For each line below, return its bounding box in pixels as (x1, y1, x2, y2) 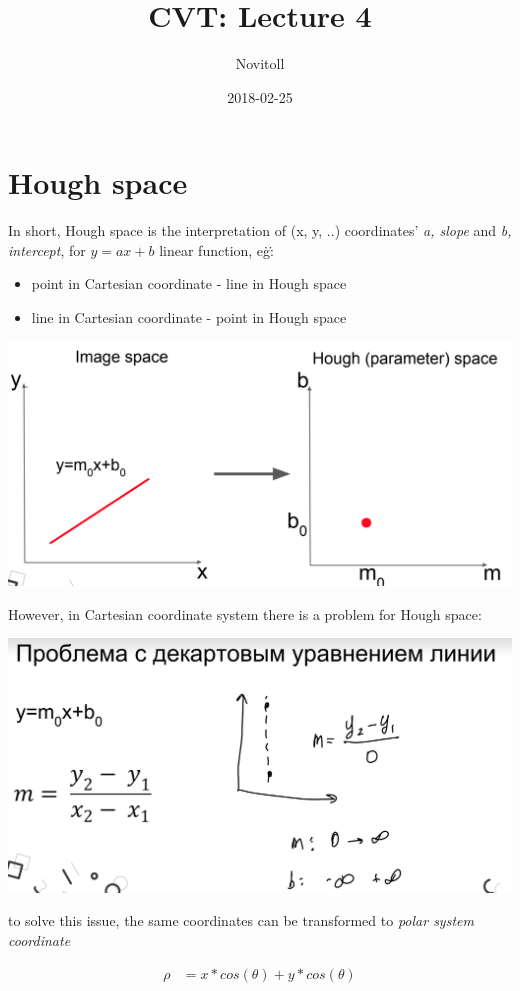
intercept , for (8, 239, 86, 260)
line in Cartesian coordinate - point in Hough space (31, 307, 347, 328)
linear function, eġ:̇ (159, 239, 274, 260)
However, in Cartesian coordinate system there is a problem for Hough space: (8, 603, 482, 624)
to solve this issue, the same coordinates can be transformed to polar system (8, 910, 474, 931)
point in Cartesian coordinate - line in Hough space (31, 273, 347, 294)
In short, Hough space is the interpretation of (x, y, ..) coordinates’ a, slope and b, (8, 220, 512, 241)
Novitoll (235, 53, 285, 74)
